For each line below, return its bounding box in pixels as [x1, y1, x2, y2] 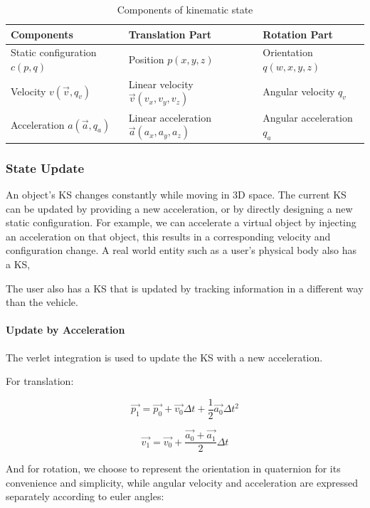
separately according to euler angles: [6, 489, 164, 504]
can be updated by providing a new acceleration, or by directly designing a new [6, 201, 353, 216]
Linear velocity [128, 76, 194, 91]
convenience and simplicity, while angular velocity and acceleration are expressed [6, 475, 359, 490]
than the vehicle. [6, 295, 78, 309]
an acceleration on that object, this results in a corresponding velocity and [6, 228, 331, 243]
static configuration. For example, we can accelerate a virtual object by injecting [6, 215, 356, 230]
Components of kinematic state [117, 2, 253, 16]
